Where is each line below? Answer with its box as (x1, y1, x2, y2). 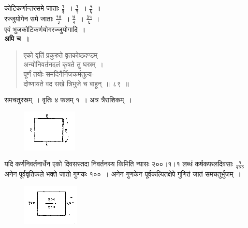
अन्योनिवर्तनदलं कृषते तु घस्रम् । (23, 59, 104, 69)
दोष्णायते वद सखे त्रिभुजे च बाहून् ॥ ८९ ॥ (23, 78, 129, 88)
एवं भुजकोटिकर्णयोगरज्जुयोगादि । (4, 24, 86, 34)
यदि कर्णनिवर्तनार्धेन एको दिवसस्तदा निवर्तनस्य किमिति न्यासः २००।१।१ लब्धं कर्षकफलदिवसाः (4, 159, 233, 169)
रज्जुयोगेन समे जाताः (4, 13, 53, 23)
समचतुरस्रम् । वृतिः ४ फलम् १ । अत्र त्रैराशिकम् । (4, 95, 132, 105)
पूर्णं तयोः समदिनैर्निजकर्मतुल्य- (23, 69, 94, 79)
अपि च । (4, 33, 29, 44)
